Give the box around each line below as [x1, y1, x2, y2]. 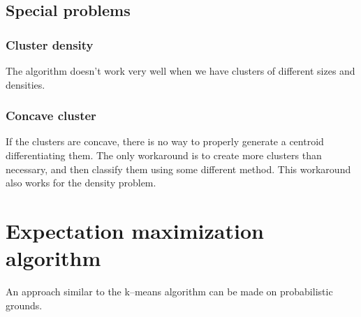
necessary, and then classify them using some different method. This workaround [6, 161, 351, 176]
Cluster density [6, 36, 94, 53]
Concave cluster [6, 107, 96, 124]
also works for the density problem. [6, 175, 156, 190]
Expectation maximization [6, 216, 264, 244]
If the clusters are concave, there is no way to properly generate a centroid [6, 134, 324, 149]
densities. [6, 77, 45, 91]
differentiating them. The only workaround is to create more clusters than [6, 148, 322, 162]
